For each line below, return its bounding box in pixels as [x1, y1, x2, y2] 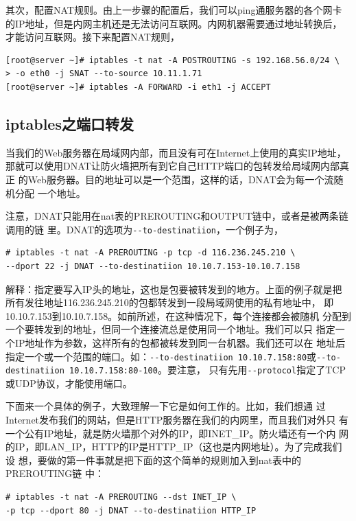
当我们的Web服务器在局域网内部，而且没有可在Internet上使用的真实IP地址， [5, 145, 346, 159]
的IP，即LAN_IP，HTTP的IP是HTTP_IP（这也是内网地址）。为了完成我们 [5, 439, 342, 454]
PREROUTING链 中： [5, 466, 104, 481]
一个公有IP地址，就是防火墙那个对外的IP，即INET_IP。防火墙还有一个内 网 [5, 426, 349, 440]
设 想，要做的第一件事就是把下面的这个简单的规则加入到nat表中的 [5, 452, 301, 467]
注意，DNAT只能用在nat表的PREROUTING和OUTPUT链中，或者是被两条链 [5, 209, 348, 223]
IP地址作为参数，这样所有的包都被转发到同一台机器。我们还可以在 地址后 [14, 335, 346, 349]
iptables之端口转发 [5, 113, 134, 134]
